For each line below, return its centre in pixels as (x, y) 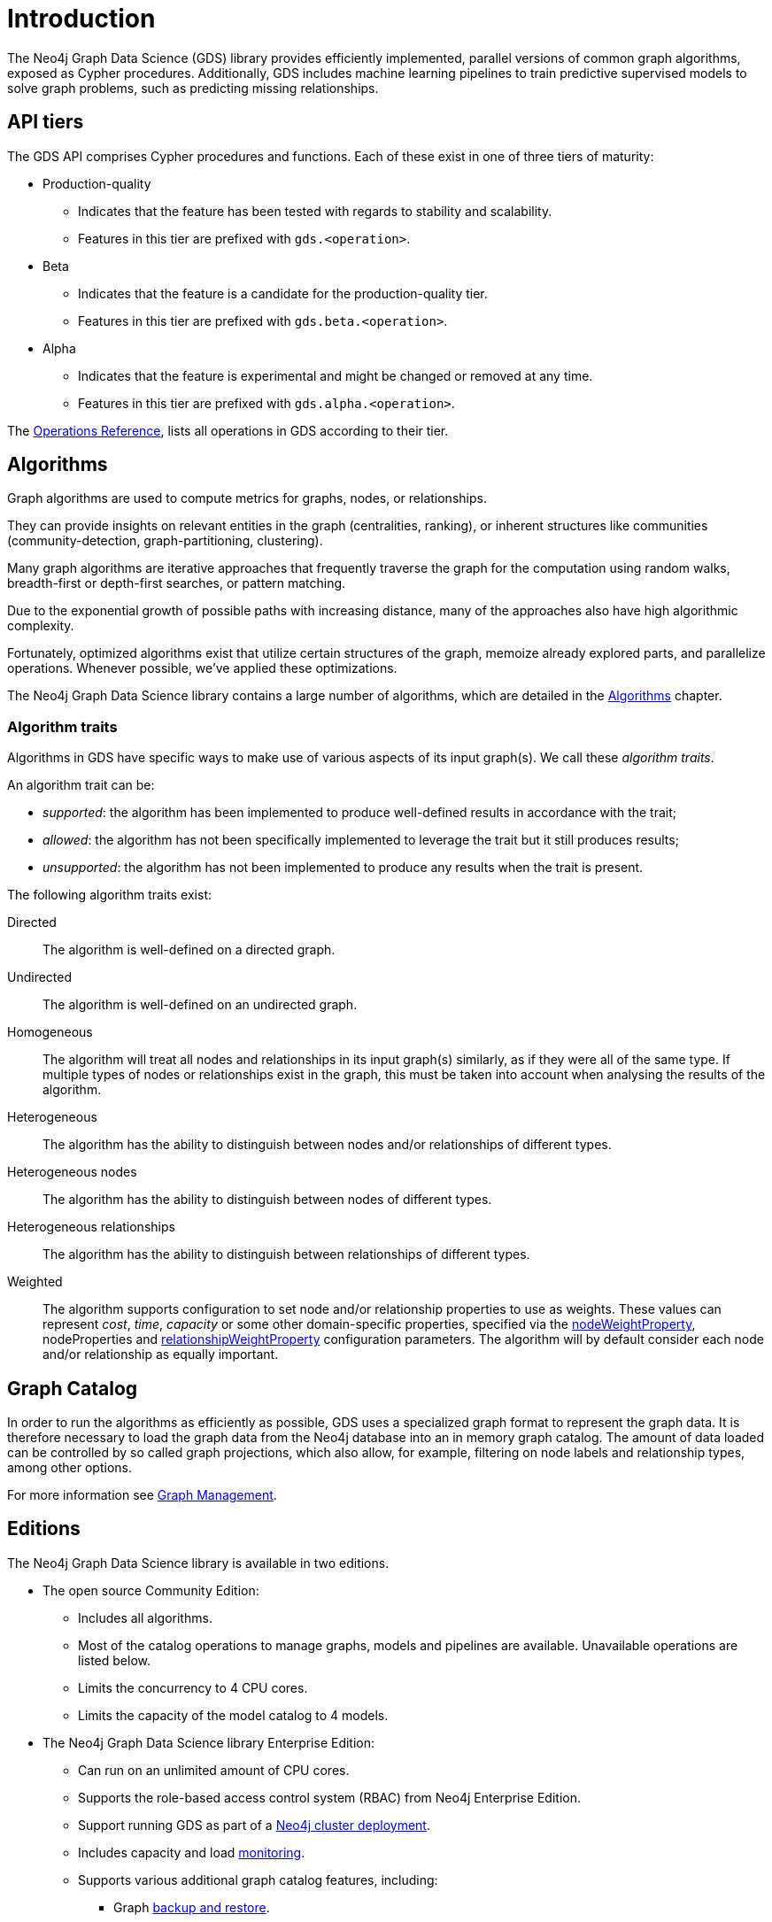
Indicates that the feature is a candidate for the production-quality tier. (283, 293)
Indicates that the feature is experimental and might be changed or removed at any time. (336, 375)
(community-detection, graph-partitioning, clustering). (165, 541)
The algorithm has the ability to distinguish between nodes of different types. (267, 1200)
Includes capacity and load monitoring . (192, 1852)
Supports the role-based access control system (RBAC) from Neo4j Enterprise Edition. (329, 1797)
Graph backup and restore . (192, 1907)
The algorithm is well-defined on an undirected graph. (200, 1005)
